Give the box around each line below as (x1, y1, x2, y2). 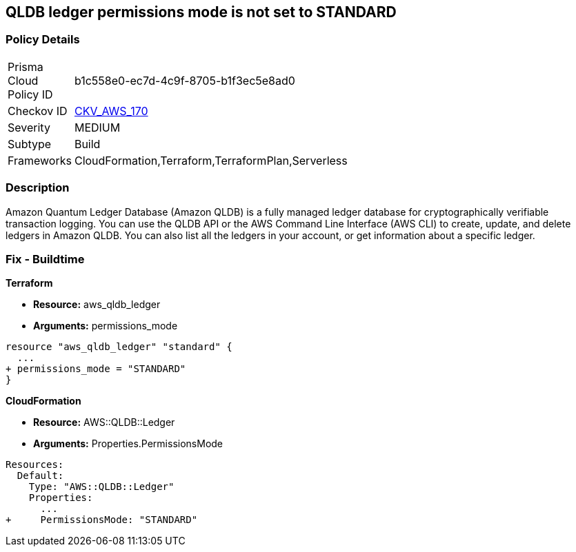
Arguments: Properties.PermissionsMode (33, 438, 224, 450)
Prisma (8, 59, 43, 74)
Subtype (8, 136, 52, 151)
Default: (17, 470, 64, 482)
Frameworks (8, 153, 72, 167)
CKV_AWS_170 (74, 103, 148, 118)
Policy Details (6, 32, 80, 47)
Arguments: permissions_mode (33, 320, 178, 332)
